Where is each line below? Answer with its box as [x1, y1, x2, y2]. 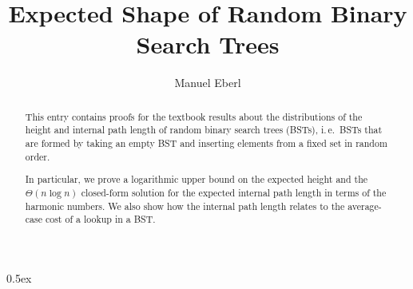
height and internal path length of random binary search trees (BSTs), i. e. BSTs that [25, 123, 383, 137]
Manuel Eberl [174, 74, 241, 91]
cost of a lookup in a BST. [45, 212, 156, 226]
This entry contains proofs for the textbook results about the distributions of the [25, 109, 363, 123]
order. [25, 149, 50, 163]
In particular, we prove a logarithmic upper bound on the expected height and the [25, 172, 368, 186]
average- [347, 199, 382, 212]
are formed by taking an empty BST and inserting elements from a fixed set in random [25, 137, 387, 150]
